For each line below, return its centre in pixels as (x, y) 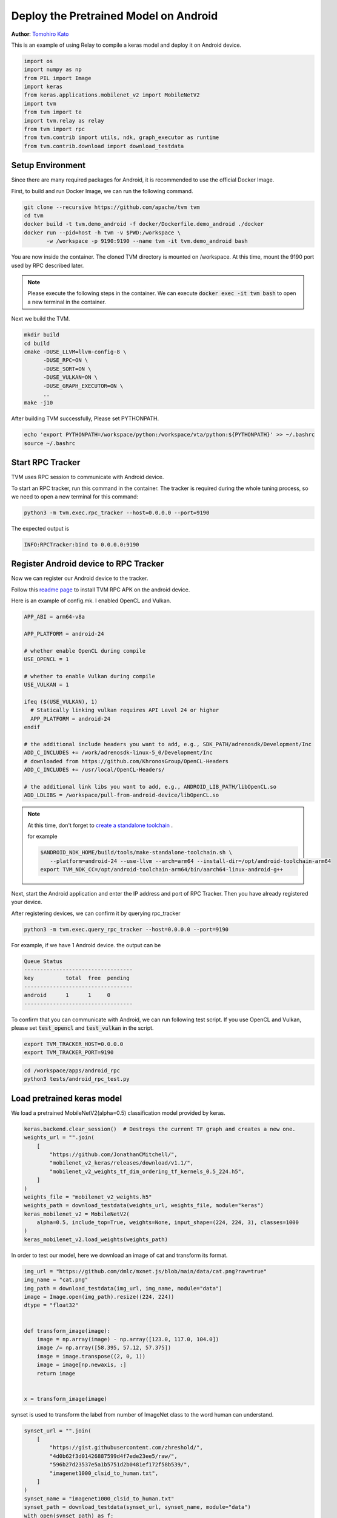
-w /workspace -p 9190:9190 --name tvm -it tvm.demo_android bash (147, 241)
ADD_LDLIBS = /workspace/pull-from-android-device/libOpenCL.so (122, 795)
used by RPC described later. (48, 265)
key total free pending (77, 978)
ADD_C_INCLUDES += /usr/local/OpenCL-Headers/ (94, 770)
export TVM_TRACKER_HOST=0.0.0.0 (74, 1044)
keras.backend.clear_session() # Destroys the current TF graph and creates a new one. (160, 1129)
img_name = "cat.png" (56, 1280)
